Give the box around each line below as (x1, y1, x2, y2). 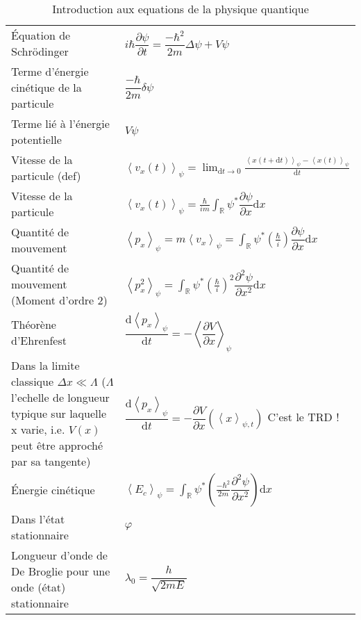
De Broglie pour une (11, 562, 110, 579)
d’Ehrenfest (11, 332, 67, 349)
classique (11, 373, 54, 389)
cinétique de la (11, 79, 82, 95)
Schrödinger (11, 43, 69, 59)
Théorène (11, 316, 56, 333)
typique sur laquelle (11, 405, 107, 421)
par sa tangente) (11, 452, 91, 469)
